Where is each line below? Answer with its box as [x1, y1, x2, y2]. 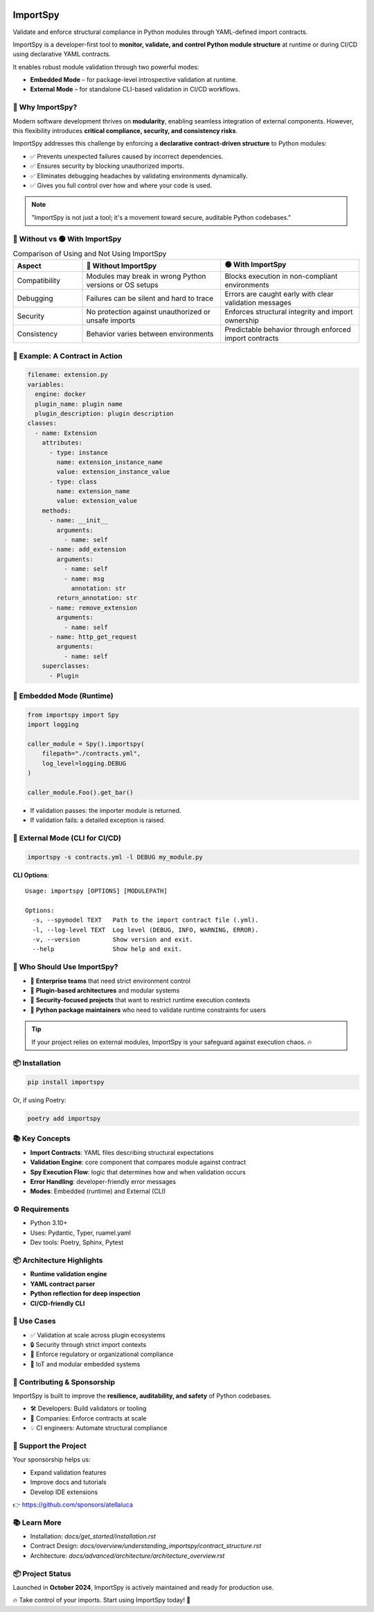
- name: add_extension [49, 545, 127, 554]
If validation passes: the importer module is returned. [30, 806, 181, 814]
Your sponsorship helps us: [12, 1455, 91, 1464]
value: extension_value [56, 497, 138, 505]
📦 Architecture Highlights [12, 1255, 103, 1265]
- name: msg [63, 574, 105, 583]
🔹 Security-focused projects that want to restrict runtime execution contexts [30, 996, 251, 1004]
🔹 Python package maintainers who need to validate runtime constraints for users [30, 1006, 267, 1014]
